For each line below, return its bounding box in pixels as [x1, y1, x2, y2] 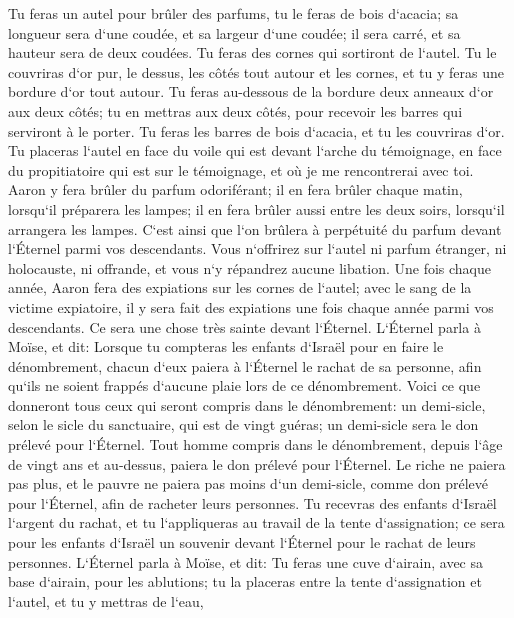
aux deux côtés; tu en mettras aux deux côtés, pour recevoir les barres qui [8, 100, 463, 121]
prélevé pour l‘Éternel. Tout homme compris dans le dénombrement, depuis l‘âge [8, 434, 503, 455]
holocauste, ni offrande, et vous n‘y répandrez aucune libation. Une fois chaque [8, 257, 491, 278]
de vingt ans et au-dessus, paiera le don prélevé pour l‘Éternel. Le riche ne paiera [8, 453, 506, 474]
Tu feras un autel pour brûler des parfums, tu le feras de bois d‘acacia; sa [8, 3, 459, 23]
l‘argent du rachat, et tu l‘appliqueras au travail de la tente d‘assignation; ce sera [8, 512, 505, 533]
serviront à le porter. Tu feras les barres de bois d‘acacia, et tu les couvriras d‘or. [8, 120, 505, 141]
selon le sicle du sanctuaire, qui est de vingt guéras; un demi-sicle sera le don [8, 414, 479, 435]
